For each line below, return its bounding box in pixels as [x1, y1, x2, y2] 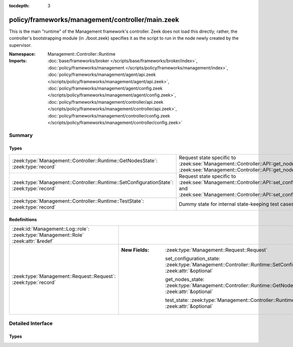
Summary [9, 132, 33, 139]
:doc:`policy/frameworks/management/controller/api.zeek [47, 99, 164, 105]
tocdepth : [9, 3, 30, 8]
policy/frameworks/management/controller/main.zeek [9, 15, 179, 24]
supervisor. [9, 42, 32, 48]
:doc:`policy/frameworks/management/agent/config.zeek [47, 86, 163, 92]
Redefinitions [9, 216, 37, 222]
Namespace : [9, 51, 36, 57]
